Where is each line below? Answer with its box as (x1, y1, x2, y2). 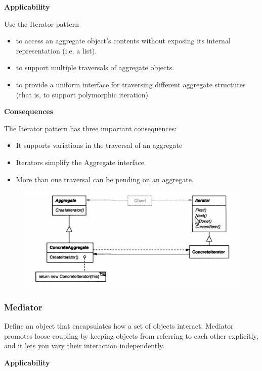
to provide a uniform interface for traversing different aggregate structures (16, 79, 246, 89)
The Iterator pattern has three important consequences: (4, 123, 177, 133)
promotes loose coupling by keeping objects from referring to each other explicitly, (4, 330, 258, 341)
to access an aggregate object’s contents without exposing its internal (16, 35, 231, 46)
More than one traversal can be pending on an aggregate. (16, 174, 194, 184)
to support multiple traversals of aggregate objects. (16, 62, 174, 73)
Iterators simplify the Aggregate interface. (16, 156, 146, 167)
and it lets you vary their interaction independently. (4, 340, 165, 351)
